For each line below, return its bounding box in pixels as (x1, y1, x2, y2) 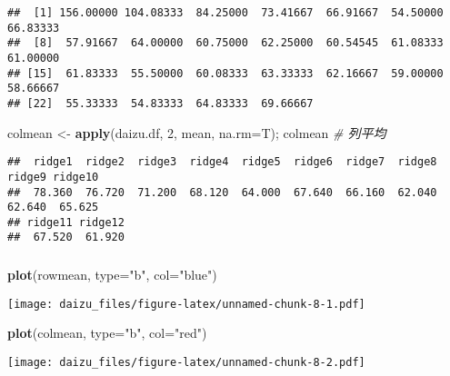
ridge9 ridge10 (7, 170, 99, 183)
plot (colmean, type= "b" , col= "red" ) (7, 323, 207, 342)
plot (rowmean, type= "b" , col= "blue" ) (7, 265, 217, 284)
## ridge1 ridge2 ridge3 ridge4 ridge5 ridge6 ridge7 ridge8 (7, 155, 437, 169)
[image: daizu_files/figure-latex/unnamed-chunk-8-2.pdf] (7, 355, 365, 369)
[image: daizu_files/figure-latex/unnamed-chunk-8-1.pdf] (7, 297, 365, 311)
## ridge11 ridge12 (7, 215, 125, 229)
